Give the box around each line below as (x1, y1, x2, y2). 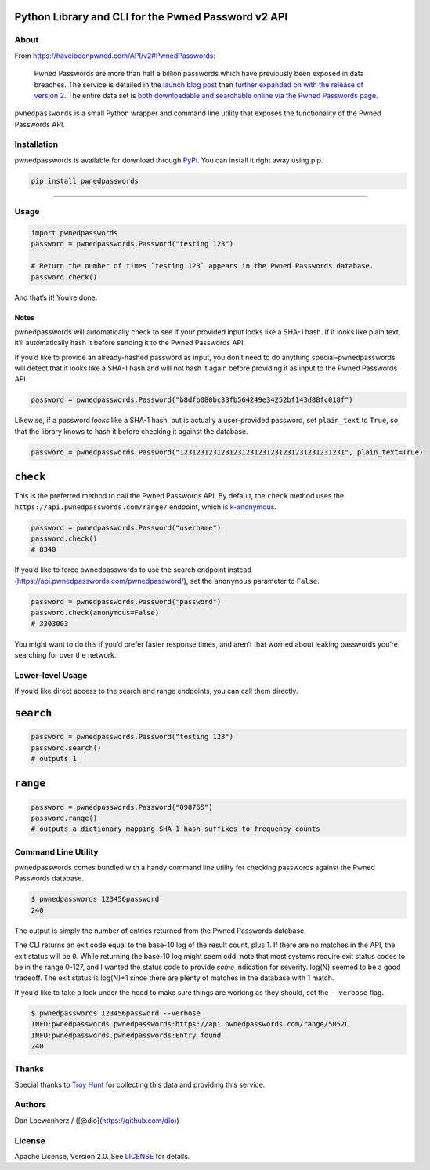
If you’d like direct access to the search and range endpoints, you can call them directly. (14, 687, 298, 696)
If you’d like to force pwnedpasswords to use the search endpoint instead (14, 565, 252, 574)
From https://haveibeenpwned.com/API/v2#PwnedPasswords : (14, 51, 215, 60)
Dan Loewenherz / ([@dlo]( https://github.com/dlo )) (14, 1115, 179, 1125)
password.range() (31, 813, 98, 822)
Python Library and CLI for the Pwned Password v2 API (14, 10, 288, 24)
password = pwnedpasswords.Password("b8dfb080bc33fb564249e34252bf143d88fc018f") (31, 395, 354, 404)
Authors (14, 1099, 47, 1110)
